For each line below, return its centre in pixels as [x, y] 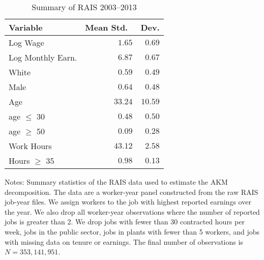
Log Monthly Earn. [43, 57]
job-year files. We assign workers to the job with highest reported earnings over [128, 202]
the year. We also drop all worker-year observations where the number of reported [132, 211]
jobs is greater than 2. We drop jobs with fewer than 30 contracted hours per [125, 222]
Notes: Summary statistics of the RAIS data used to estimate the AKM [116, 182]
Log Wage [26, 42]
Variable [26, 27]
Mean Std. [107, 27]
